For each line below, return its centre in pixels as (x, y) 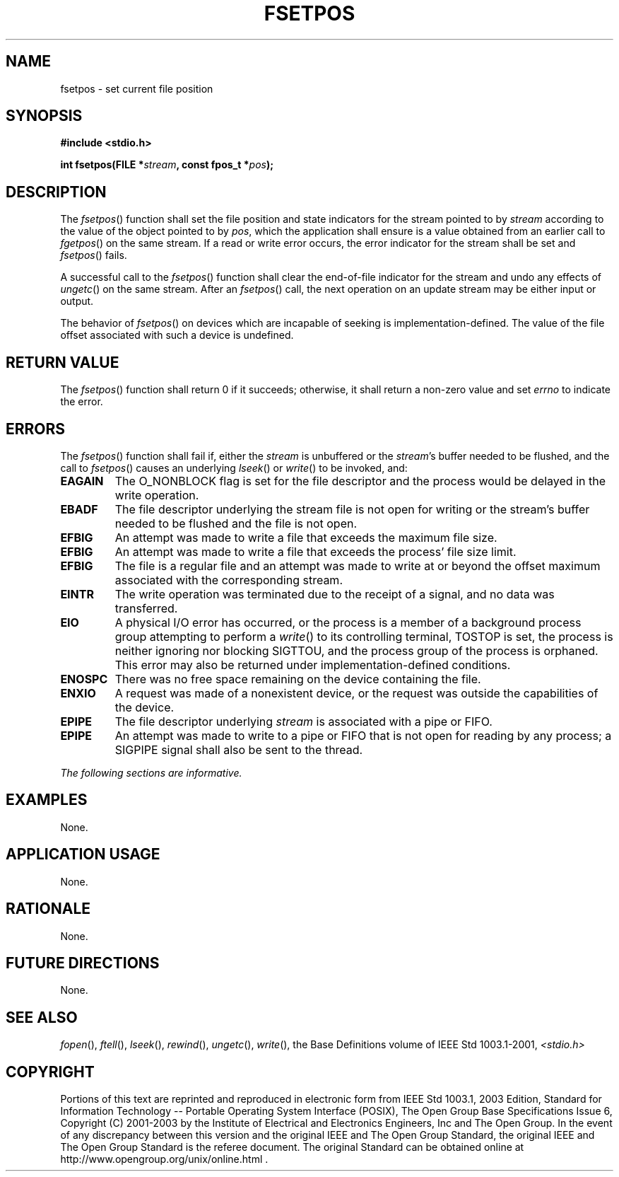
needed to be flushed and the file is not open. (236, 523)
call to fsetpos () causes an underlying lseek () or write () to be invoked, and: (234, 468)
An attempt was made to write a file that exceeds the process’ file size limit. (316, 551)
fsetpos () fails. (94, 255)
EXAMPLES (47, 800)
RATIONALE (48, 909)
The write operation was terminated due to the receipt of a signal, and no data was (335, 594)
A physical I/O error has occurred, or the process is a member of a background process (348, 622)
